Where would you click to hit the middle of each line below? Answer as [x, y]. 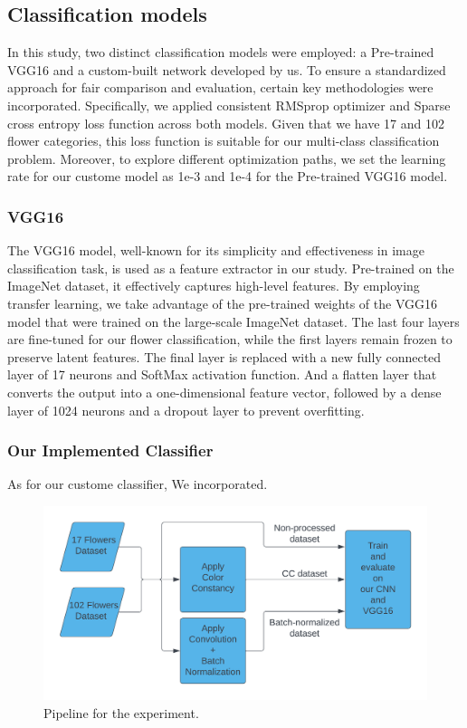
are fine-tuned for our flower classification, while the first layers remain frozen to [230, 339]
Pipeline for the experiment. [121, 712]
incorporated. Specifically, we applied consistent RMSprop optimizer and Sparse [229, 105]
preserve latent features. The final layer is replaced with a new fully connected [224, 356]
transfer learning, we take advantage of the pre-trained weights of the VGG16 [222, 303]
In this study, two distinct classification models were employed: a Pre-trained [221, 52]
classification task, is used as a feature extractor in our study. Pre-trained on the [231, 268]
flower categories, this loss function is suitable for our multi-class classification [224, 141]
